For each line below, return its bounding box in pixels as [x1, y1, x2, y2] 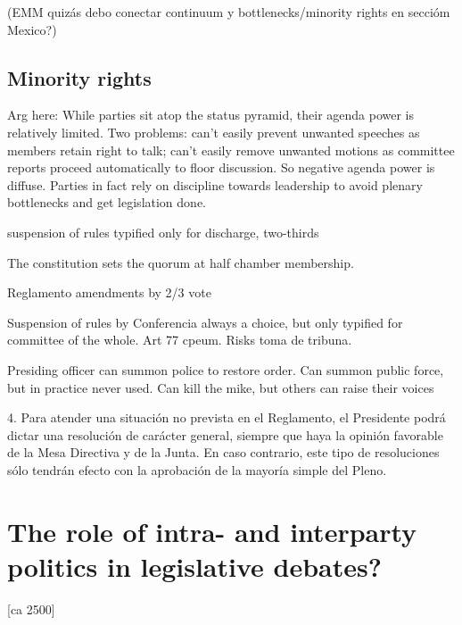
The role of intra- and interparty [7, 512, 417, 549]
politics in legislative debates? [7, 547, 382, 584]
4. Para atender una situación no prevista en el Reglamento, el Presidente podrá [7, 408, 446, 427]
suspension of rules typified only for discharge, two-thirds [7, 222, 319, 241]
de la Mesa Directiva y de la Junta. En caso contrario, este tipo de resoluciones [7, 443, 440, 462]
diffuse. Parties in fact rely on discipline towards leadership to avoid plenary [7, 175, 423, 194]
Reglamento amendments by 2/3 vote [7, 283, 211, 302]
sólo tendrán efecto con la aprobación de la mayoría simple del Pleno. [7, 460, 387, 479]
